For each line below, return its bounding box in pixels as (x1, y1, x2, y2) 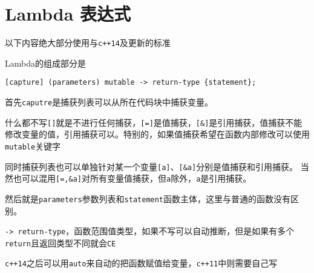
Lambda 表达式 (5, 1, 131, 26)
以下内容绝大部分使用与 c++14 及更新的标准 (5, 36, 171, 49)
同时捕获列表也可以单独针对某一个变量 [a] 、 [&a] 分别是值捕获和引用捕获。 (5, 160, 298, 173)
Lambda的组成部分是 (5, 56, 86, 69)
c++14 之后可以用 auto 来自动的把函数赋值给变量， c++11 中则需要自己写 (5, 257, 278, 269)
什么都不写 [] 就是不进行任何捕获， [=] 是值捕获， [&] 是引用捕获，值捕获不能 (5, 116, 303, 128)
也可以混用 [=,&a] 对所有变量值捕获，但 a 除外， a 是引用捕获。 (13, 172, 252, 185)
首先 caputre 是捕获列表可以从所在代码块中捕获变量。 (5, 96, 214, 108)
